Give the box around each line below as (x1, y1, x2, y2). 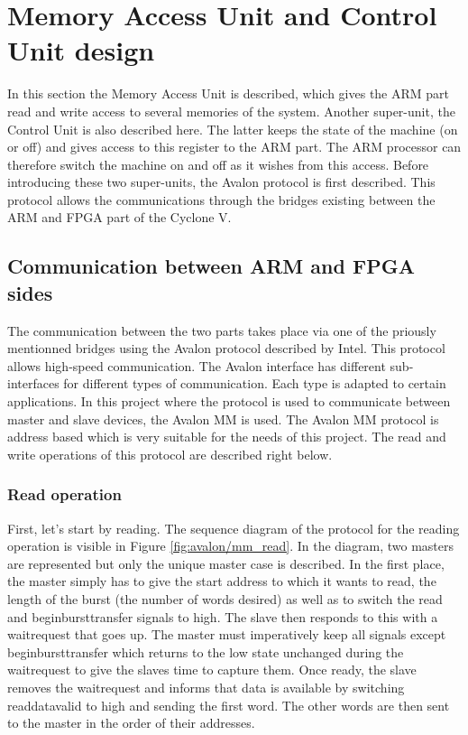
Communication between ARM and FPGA (7, 252, 415, 280)
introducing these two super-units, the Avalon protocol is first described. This (7, 172, 436, 191)
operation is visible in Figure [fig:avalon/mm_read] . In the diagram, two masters (7, 536, 454, 555)
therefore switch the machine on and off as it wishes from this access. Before (7, 154, 429, 173)
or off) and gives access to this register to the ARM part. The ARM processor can (7, 137, 462, 156)
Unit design (7, 32, 155, 69)
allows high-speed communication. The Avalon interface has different (7, 356, 386, 375)
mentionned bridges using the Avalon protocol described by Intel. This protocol (7, 339, 445, 358)
